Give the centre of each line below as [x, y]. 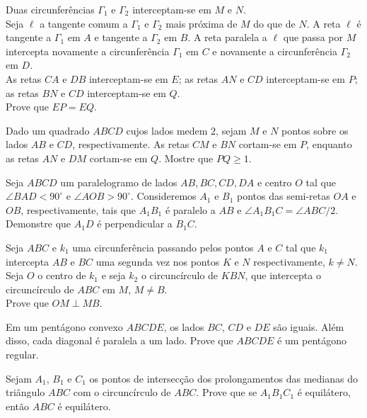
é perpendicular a [135, 224]
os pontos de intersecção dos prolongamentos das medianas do [223, 378]
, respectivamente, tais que [78, 209]
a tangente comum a [84, 23]
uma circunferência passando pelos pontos [163, 247]
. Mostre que [186, 158]
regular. [22, 355]
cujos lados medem [167, 130]
